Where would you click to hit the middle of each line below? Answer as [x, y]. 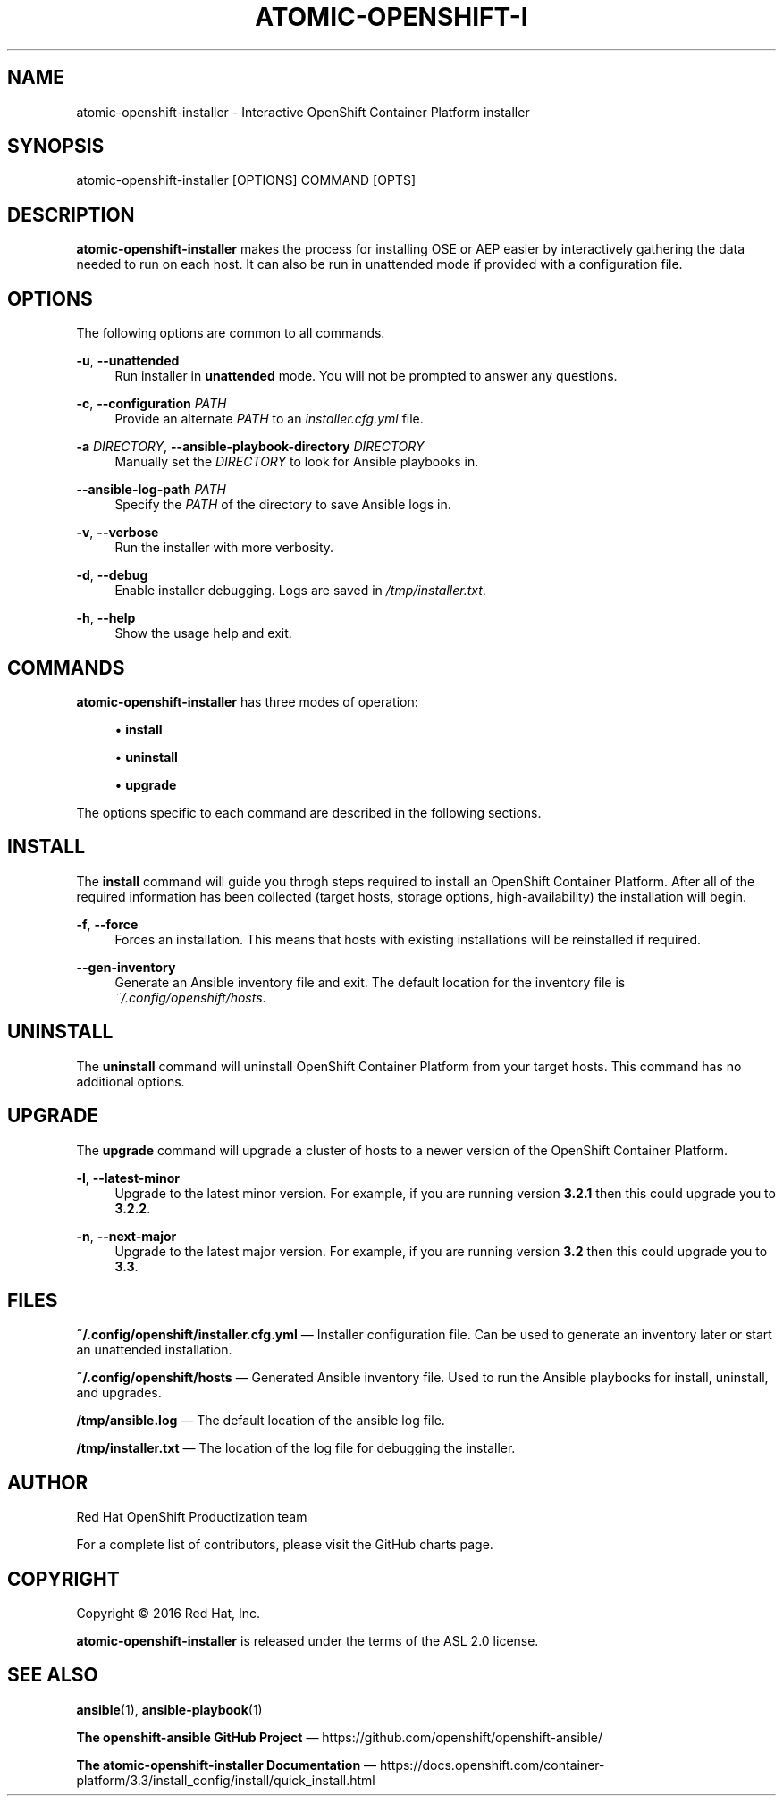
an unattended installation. [154, 1350]
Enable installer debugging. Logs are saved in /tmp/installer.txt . [300, 591]
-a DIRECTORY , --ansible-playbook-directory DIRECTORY [250, 447]
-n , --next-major [126, 1236]
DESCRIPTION [71, 214]
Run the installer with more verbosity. [224, 548]
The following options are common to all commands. [231, 333]
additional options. [130, 1081]
